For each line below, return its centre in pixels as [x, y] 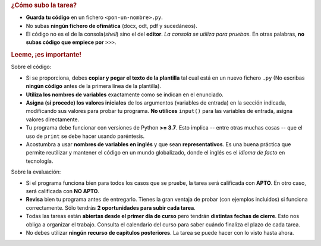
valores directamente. [53, 119]
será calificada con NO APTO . [62, 191]
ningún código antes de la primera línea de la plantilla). [94, 86]
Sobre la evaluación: [36, 172]
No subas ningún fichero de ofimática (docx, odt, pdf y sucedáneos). [111, 26]
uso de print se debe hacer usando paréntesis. [85, 136]
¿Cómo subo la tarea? [44, 5]
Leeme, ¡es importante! [46, 55]
